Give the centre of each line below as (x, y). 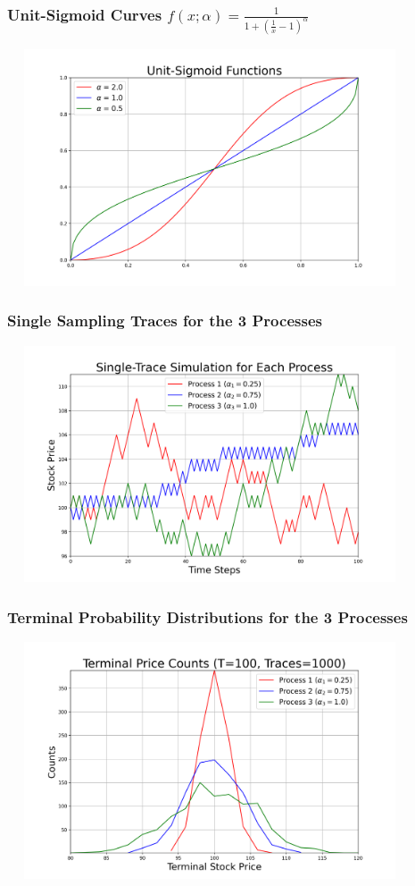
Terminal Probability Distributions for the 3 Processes (207, 616)
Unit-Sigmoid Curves (85, 14)
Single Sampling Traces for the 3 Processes (165, 321)
